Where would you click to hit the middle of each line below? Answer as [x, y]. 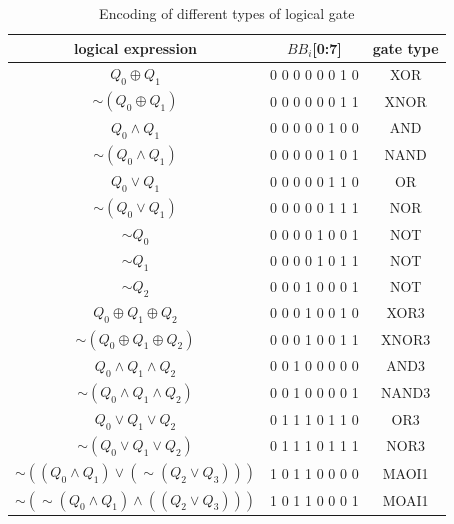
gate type [405, 47]
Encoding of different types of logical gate [227, 13]
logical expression [135, 47]
